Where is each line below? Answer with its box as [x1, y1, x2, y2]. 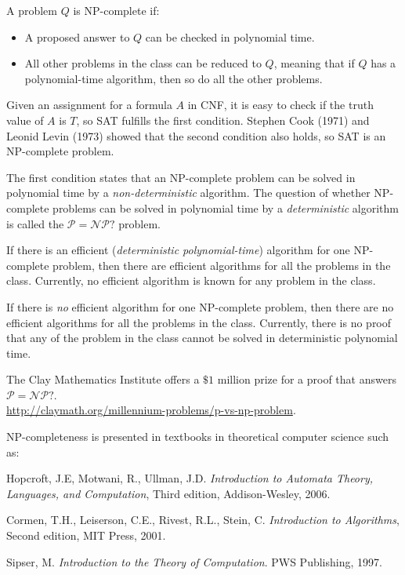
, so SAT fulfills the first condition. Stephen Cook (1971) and [76, 111, 370, 128]
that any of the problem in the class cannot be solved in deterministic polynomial [6, 329, 398, 346]
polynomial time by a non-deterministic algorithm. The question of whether [6, 184, 371, 201]
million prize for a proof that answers [217, 371, 396, 388]
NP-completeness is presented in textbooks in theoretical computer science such [6, 428, 389, 445]
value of [6, 111, 44, 128]
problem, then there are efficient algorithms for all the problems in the [52, 257, 391, 273]
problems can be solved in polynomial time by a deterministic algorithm [52, 199, 400, 216]
